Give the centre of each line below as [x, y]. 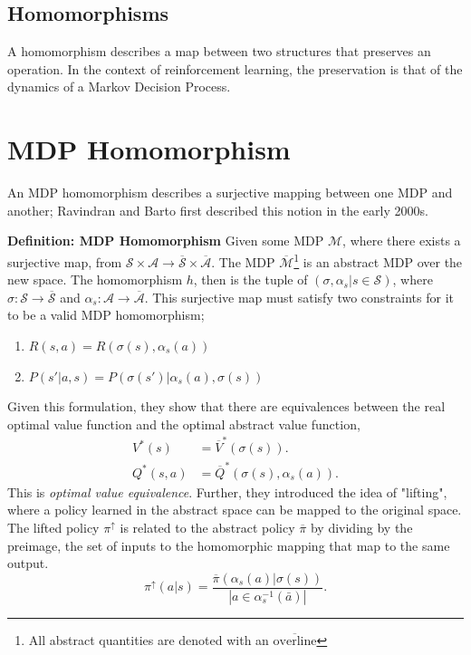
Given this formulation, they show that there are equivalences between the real [226, 406]
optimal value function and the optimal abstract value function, [184, 424]
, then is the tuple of [250, 279]
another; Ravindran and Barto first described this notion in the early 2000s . [218, 210]
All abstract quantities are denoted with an [149, 639]
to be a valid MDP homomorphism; [106, 315]
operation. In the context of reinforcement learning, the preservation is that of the [235, 68]
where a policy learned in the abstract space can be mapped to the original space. [235, 510]
